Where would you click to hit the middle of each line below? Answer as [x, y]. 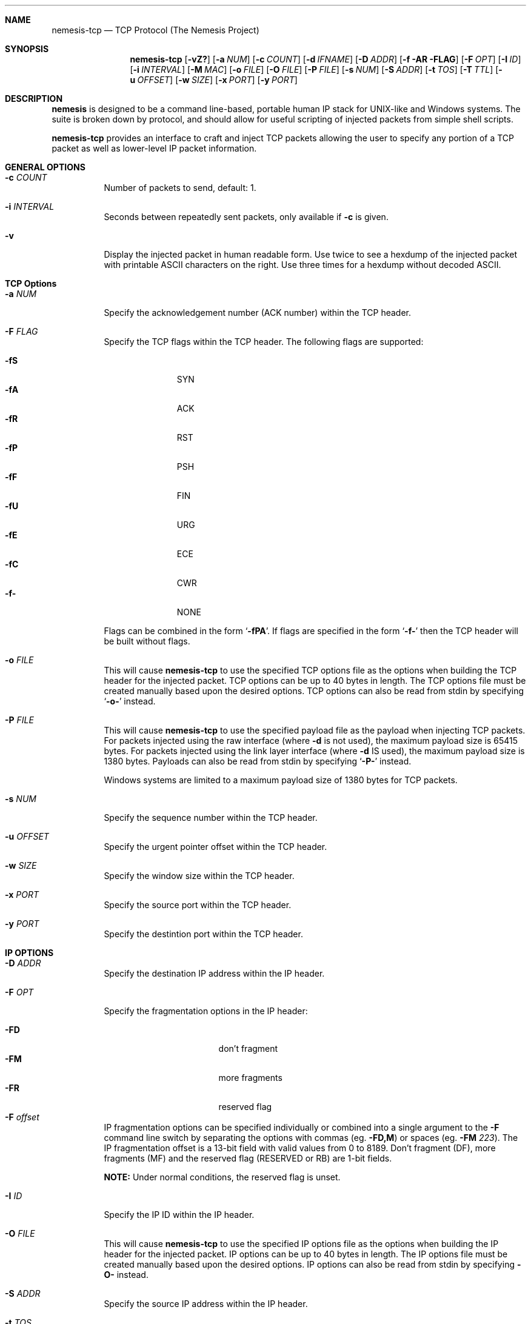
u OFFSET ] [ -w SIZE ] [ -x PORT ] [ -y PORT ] [214, 80]
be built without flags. [147, 641]
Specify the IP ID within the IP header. [179, 1215]
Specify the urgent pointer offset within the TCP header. [215, 847]
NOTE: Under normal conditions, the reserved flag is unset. [222, 1177]
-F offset [22, 1117]
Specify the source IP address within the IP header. [206, 1304]
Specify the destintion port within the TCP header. [203, 934]
